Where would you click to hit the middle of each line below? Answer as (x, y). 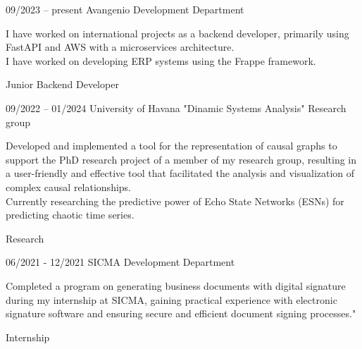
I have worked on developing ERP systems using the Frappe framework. (161, 60)
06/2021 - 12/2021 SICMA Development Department (120, 262)
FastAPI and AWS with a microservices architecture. (120, 47)
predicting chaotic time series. (70, 215)
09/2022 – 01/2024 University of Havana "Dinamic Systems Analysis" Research (176, 108)
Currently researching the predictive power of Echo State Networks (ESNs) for (175, 201)
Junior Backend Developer (62, 84)
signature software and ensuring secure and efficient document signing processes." (181, 313)
